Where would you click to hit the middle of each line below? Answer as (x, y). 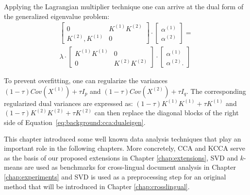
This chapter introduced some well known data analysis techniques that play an (123, 138)
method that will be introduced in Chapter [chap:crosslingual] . (97, 186)
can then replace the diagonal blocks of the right (167, 113)
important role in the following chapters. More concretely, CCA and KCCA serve (125, 148)
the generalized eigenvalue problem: (57, 16)
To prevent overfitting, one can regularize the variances (86, 80)
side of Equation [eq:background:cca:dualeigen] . (75, 122)
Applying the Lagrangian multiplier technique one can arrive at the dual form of (124, 6)
